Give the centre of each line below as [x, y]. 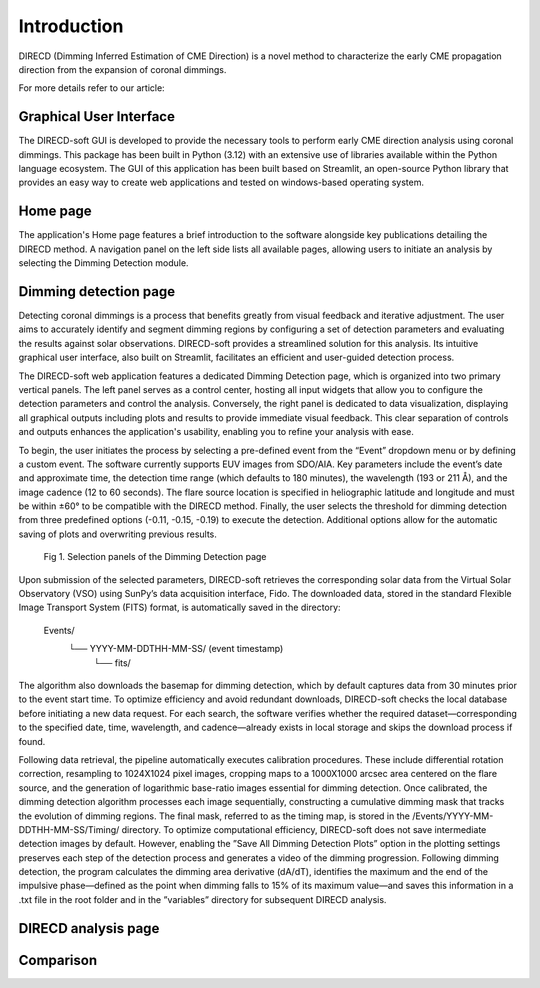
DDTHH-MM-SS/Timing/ [69, 829]
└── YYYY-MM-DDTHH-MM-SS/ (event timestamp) [176, 649]
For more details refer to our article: [91, 88]
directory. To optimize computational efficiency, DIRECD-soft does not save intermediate [304, 829]
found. [32, 741]
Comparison [58, 960]
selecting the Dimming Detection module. [103, 263]
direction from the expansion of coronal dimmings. [122, 69]
